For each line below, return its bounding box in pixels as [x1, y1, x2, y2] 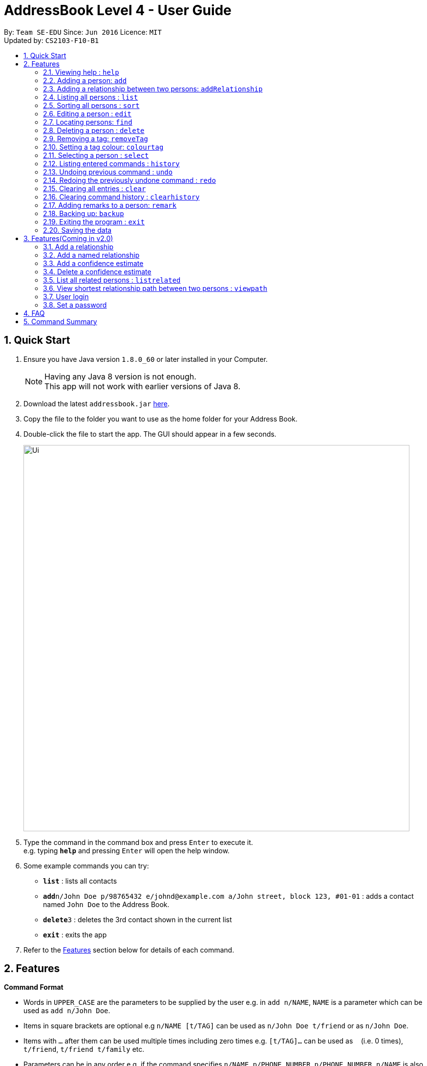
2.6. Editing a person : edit [43, 109, 132, 118]
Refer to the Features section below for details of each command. [23, 945, 235, 954]
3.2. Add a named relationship [43, 250, 140, 259]
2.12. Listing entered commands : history [43, 159, 180, 168]
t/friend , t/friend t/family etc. [23, 1045, 145, 1054]
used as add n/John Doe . [23, 1006, 110, 1015]
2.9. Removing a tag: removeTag [43, 134, 148, 143]
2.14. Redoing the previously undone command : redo [43, 176, 216, 184]
